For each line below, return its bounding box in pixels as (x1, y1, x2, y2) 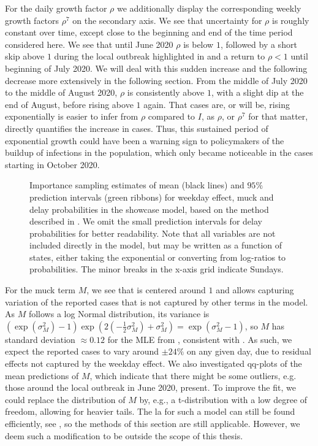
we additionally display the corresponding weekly (116, 2, 301, 14)
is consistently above (127, 86, 205, 99)
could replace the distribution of (5, 393, 126, 406)
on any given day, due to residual (187, 345, 311, 358)
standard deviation (5, 333, 75, 345)
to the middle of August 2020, (5, 86, 118, 99)
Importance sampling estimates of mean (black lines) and (29, 179, 244, 191)
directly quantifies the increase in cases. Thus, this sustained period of (5, 121, 268, 134)
